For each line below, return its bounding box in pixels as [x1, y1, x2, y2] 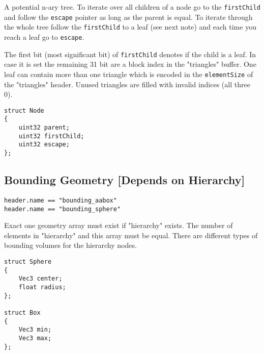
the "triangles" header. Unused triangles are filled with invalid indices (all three [4, 79, 250, 89]
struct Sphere [4, 258, 52, 265]
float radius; [18, 283, 66, 291]
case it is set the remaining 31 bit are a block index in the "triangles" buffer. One [4, 59, 256, 69]
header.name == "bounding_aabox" [4, 196, 117, 204]
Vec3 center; [18, 275, 63, 283]
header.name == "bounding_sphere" [4, 205, 121, 213]
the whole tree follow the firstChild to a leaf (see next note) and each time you [4, 21, 256, 32]
